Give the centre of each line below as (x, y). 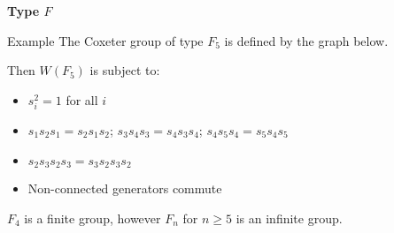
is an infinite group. (289, 218)
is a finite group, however (93, 218)
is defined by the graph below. (306, 40)
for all (82, 99)
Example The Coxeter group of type (105, 40)
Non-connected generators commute (125, 188)
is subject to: (125, 70)
